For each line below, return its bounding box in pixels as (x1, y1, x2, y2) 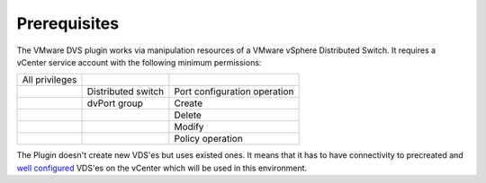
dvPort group (86, 97, 144, 109)
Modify (174, 121, 204, 134)
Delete (174, 109, 202, 121)
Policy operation (174, 133, 243, 145)
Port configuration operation (174, 85, 294, 98)
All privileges (22, 74, 77, 86)
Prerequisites (16, 13, 120, 33)
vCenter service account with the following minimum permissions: (16, 57, 262, 67)
